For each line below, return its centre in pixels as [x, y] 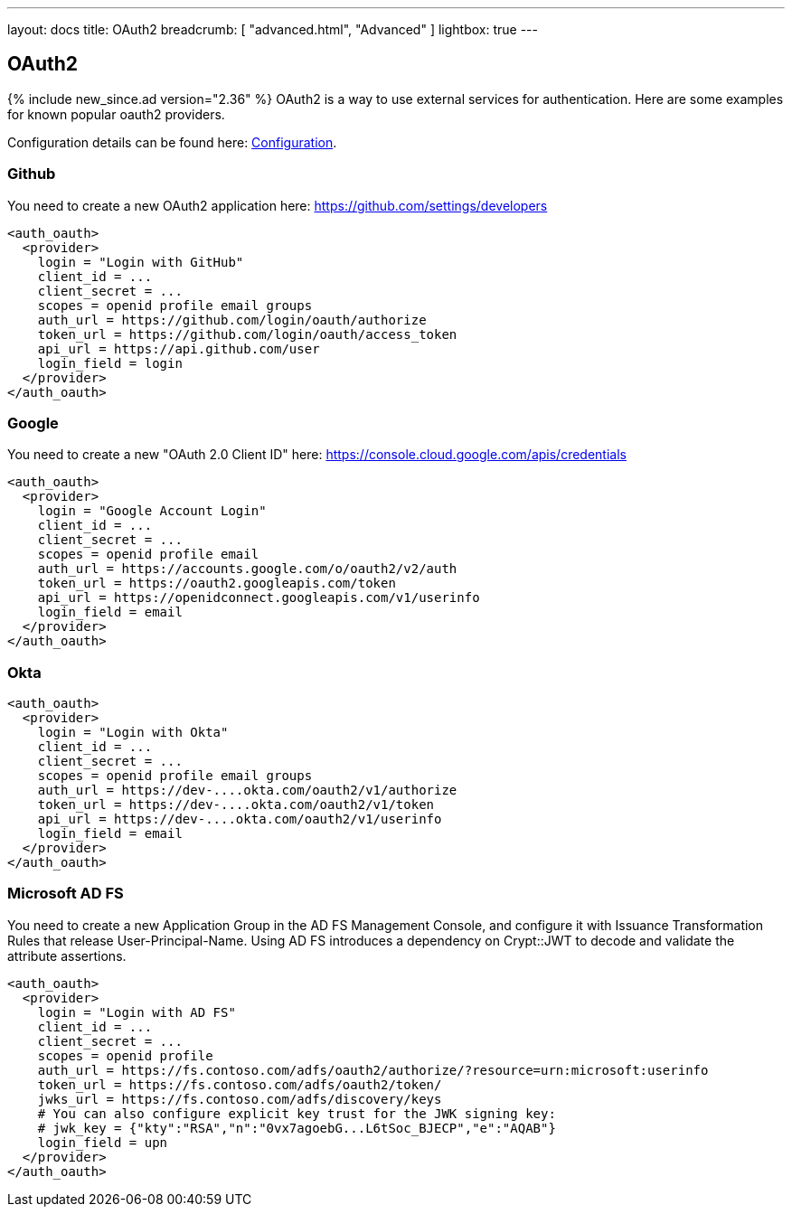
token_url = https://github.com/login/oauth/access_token [247, 334]
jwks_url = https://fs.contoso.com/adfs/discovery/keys [240, 1099]
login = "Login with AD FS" [137, 1012]
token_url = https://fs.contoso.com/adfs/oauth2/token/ [240, 1084]
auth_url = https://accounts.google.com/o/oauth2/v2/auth [247, 569]
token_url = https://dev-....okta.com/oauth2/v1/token [236, 805]
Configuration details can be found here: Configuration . [172, 142]
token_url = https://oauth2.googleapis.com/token [217, 583]
